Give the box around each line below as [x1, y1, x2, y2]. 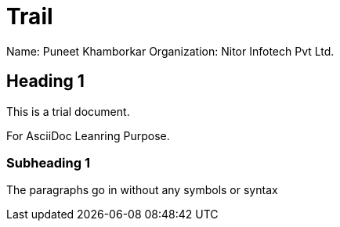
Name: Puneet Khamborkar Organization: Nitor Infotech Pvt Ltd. [6, 44, 335, 58]
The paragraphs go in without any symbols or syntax [6, 183, 278, 197]
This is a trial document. [6, 104, 130, 118]
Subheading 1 [6, 154, 90, 171]
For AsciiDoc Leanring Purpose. [6, 128, 170, 142]
